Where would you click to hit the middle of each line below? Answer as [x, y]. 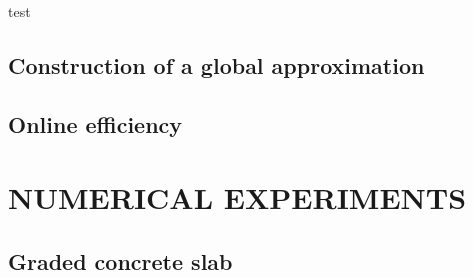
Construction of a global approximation [216, 64]
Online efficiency [95, 123]
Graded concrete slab [120, 260]
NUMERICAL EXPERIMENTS [237, 197]
